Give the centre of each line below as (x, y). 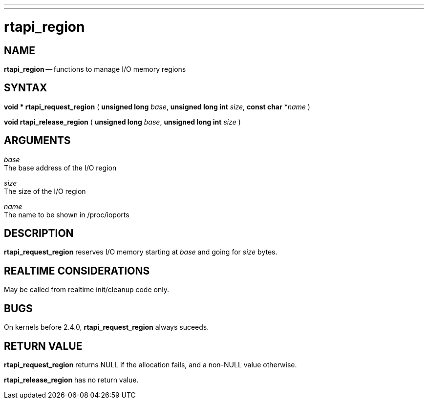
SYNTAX (26, 88)
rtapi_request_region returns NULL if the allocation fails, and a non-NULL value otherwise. (150, 364)
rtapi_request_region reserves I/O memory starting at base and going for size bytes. (141, 252)
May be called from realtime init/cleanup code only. (86, 290)
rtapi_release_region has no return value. (71, 380)
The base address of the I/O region (60, 168)
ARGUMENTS (37, 141)
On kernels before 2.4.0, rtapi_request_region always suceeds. (107, 327)
